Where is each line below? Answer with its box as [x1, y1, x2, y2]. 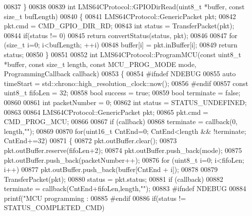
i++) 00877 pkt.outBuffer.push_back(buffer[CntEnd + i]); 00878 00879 [4, 164, 218, 174]
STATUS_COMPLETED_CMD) [4, 202, 105, 213]
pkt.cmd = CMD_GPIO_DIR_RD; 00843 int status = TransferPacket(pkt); [4, 21, 234, 31]
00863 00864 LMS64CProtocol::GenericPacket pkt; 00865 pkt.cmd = [4, 107, 209, 117]
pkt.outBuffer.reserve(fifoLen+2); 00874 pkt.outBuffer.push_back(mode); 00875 [4, 145, 242, 155]
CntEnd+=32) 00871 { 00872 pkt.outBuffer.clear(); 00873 [4, 135, 177, 146]
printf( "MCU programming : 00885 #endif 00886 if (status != [4, 193, 186, 203]
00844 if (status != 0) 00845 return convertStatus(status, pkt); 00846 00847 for [4, 30, 237, 40]
